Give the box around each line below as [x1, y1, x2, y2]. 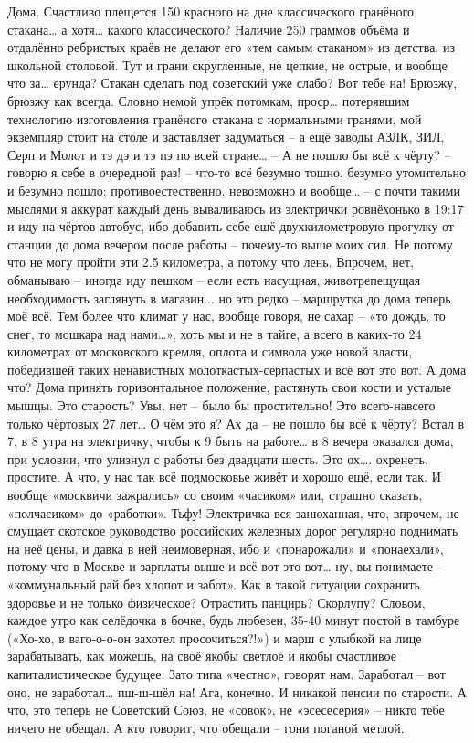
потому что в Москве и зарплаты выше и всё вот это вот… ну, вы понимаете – [7, 557, 444, 576]
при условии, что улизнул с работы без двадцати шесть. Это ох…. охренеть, [7, 449, 428, 468]
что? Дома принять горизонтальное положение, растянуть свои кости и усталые [7, 377, 451, 397]
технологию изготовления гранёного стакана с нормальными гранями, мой [7, 109, 422, 128]
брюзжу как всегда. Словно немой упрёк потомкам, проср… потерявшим [7, 90, 410, 110]
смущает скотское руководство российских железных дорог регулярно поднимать [7, 521, 458, 540]
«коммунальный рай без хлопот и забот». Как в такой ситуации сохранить [7, 575, 420, 593]
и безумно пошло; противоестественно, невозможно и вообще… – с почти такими [7, 180, 460, 199]
